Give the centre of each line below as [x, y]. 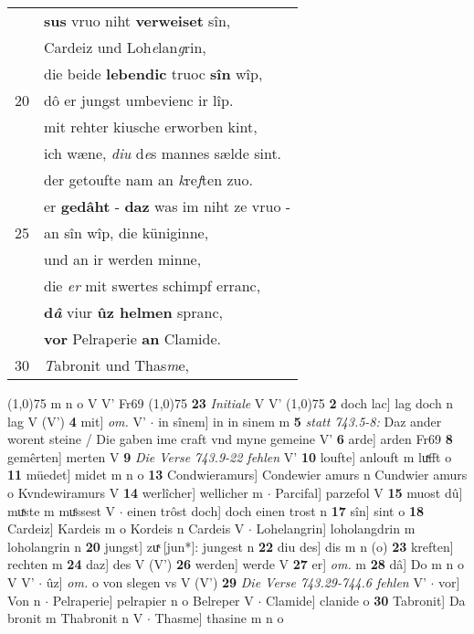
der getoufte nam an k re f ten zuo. [148, 180]
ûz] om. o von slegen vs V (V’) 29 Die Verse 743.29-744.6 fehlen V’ [236, 581]
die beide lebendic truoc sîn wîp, [153, 74]
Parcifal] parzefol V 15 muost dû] [369, 492]
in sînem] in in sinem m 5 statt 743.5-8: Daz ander [300, 421]
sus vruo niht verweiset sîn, [137, 21]
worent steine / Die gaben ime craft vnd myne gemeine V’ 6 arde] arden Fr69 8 [230, 439]
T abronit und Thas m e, [116, 365]
